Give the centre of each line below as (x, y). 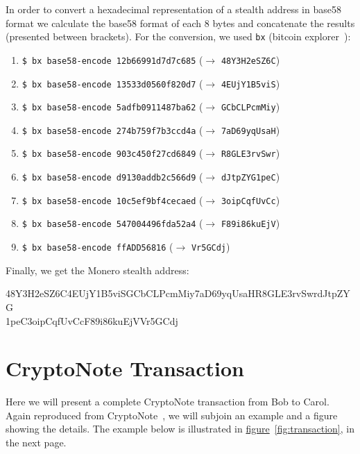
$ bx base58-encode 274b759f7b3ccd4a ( (112, 129)
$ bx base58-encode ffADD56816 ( (97, 247)
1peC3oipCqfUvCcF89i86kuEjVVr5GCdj (92, 320)
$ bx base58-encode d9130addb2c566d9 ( (112, 177)
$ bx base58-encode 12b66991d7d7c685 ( (112, 59)
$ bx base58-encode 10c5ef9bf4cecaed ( (112, 200)
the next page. (36, 443)
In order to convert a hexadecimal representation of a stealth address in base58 (173, 9)
